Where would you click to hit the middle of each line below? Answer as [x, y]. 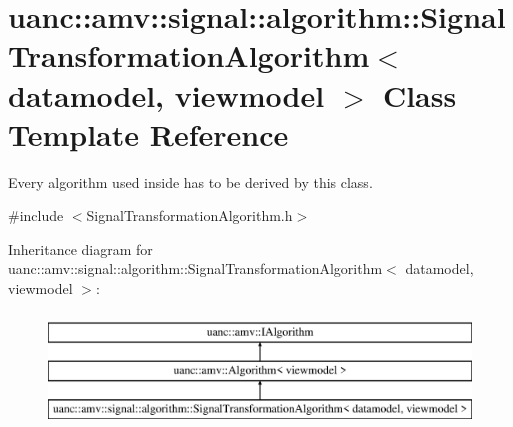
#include [36, 215]
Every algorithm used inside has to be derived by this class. [190, 181]
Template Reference [148, 133]
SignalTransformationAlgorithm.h [189, 215]
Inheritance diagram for [80, 248]
